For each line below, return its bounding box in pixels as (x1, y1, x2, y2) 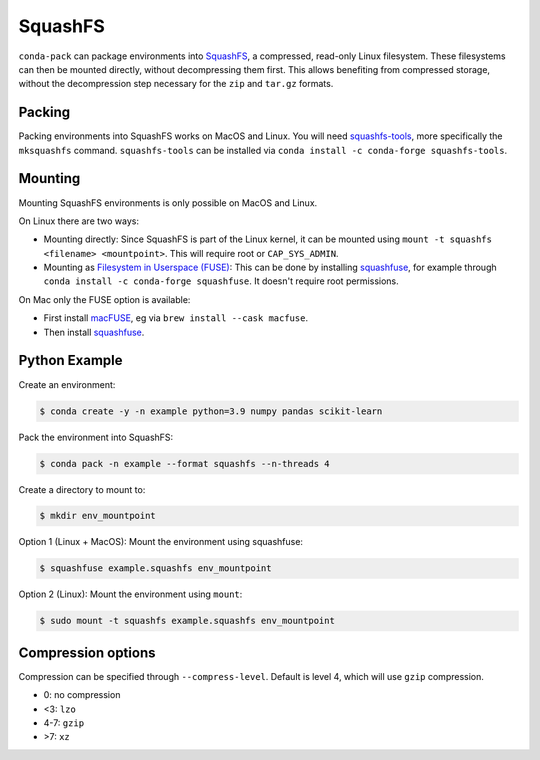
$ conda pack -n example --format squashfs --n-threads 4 (39, 458, 330, 469)
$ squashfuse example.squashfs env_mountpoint (39, 563, 272, 574)
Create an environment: (18, 378, 116, 390)
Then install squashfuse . (43, 326, 145, 338)
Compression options (18, 644, 156, 661)
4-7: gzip (43, 717, 85, 729)
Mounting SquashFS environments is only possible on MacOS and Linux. (18, 196, 318, 209)
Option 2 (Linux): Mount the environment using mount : (18, 588, 243, 600)
